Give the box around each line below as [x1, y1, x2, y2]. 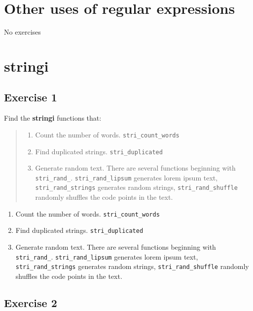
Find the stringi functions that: [4, 113, 102, 123]
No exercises [4, 27, 41, 37]
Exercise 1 [4, 89, 57, 105]
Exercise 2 [4, 295, 57, 310]
